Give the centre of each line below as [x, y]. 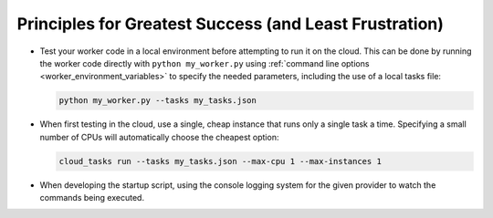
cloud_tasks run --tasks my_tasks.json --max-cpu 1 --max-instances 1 [220, 161]
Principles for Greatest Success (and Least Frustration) [231, 24]
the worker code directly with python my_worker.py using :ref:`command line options [205, 63]
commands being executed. [92, 198]
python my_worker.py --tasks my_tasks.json [158, 101]
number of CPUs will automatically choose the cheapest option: [159, 137]
